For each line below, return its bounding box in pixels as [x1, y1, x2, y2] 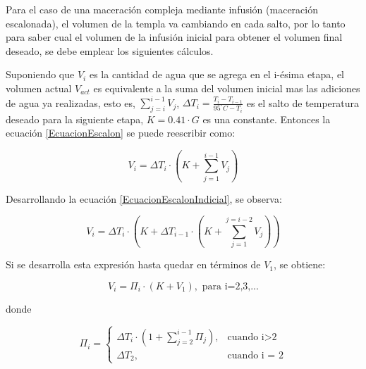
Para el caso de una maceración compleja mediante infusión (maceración [6, 2, 318, 16]
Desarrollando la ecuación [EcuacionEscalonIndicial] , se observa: [6, 191, 282, 206]
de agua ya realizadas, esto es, [6, 95, 135, 110]
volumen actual [6, 80, 72, 95]
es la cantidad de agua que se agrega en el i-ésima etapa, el [89, 67, 345, 82]
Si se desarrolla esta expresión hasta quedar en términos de [6, 257, 261, 272]
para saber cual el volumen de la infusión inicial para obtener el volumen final [6, 30, 343, 44]
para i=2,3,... [202, 281, 259, 292]
